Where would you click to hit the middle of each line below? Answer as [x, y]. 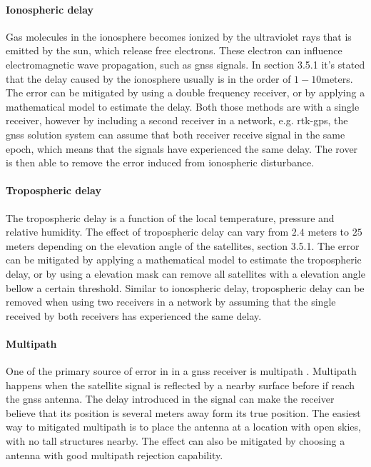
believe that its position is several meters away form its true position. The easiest [183, 412]
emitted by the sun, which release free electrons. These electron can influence [174, 50]
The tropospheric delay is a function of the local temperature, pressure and [170, 217]
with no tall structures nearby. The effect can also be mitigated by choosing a [176, 441]
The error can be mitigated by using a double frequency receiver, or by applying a [185, 92]
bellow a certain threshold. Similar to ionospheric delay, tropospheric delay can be [185, 287]
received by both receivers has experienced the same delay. [134, 315]
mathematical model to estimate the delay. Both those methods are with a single [183, 106]
